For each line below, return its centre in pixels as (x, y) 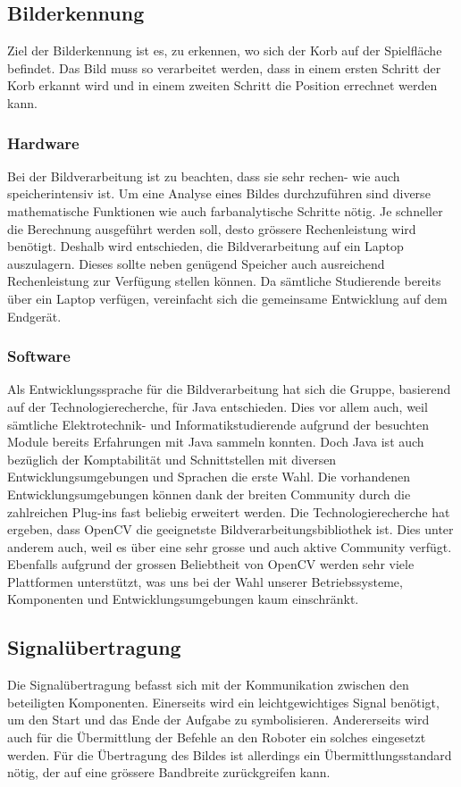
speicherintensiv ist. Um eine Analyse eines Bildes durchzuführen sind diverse (219, 193)
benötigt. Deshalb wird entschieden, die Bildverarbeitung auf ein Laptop (205, 246)
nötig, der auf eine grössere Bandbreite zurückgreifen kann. (169, 772)
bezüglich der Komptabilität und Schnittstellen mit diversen (172, 459)
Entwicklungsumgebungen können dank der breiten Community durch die (209, 494)
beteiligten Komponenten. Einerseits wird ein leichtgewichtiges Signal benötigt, (223, 702)
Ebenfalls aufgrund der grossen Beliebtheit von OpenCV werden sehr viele (211, 564)
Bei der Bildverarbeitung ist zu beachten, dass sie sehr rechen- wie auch (204, 176)
